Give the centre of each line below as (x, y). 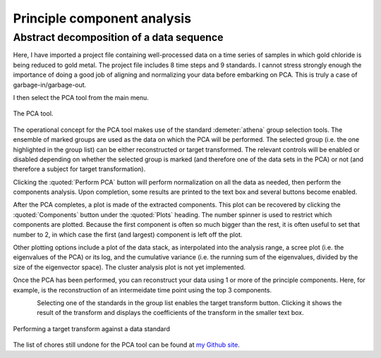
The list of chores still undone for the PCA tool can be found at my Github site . (126, 345)
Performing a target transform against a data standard (92, 328)
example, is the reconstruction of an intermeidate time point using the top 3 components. (142, 290)
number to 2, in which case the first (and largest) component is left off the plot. (128, 234)
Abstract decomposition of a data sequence (118, 37)
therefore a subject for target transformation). (79, 169)
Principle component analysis (102, 18)
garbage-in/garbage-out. (50, 85)
